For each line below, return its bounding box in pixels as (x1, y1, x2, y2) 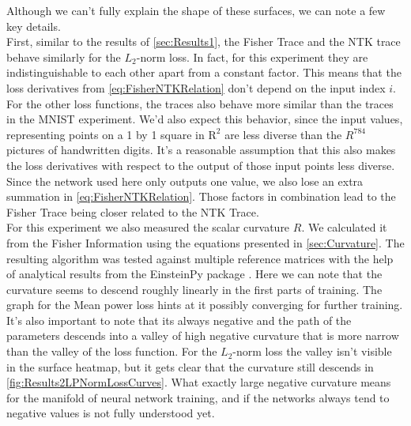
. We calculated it (301, 219, 387, 236)
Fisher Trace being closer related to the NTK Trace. (6, 203, 259, 220)
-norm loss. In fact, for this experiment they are (136, 48, 368, 65)
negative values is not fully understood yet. (6, 405, 215, 421)
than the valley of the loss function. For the (6, 343, 217, 360)
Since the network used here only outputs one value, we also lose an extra (6, 172, 364, 189)
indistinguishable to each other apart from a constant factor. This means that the (6, 64, 402, 81)
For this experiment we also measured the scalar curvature (6, 219, 290, 236)
